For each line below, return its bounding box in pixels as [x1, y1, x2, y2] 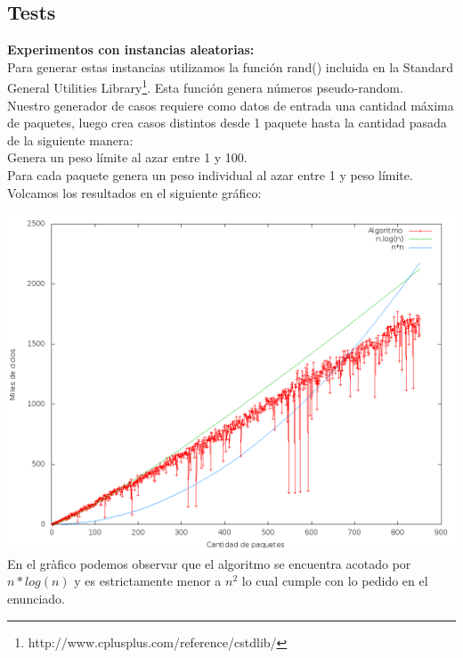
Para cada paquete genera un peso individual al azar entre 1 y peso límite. [7, 166, 413, 185]
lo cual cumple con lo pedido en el [241, 572, 428, 590]
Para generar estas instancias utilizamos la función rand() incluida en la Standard [7, 57, 453, 76]
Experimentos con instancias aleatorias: [7, 40, 255, 59]
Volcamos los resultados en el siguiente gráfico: [7, 183, 262, 202]
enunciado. [7, 588, 65, 607]
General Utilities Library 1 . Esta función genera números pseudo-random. [7, 76, 403, 97]
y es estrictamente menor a [74, 572, 222, 590]
